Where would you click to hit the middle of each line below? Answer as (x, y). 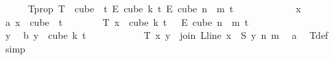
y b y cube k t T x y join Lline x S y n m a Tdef (167, 35)
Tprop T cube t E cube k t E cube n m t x (164, 8)
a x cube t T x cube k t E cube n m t (127, 21)
